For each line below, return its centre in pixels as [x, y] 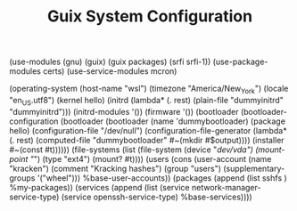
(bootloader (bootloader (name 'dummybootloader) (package [173, 121]
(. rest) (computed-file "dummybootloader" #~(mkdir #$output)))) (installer [147, 140]
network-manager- [226, 187]
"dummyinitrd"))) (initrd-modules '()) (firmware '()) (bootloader [124, 111]
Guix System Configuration [150, 16]
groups [22, 178]
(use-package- [240, 62]
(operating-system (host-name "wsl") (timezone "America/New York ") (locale [149, 89]
